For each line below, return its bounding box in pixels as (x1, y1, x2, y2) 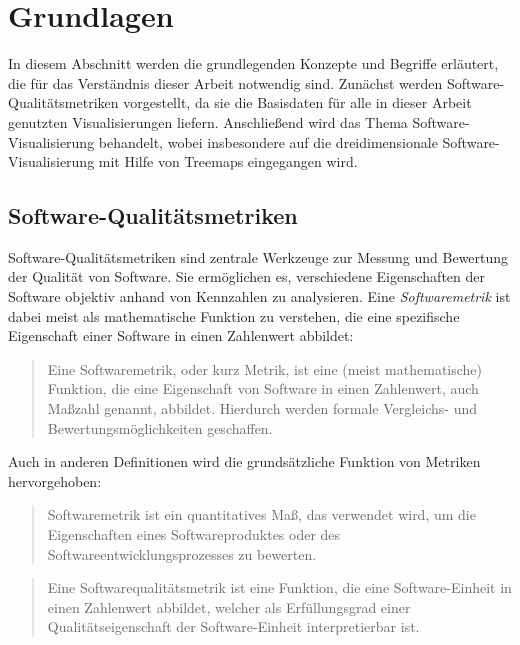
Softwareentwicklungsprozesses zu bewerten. (47, 543, 317, 564)
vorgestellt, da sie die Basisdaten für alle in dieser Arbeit (123, 92, 472, 113)
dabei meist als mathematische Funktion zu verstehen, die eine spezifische (8, 305, 460, 326)
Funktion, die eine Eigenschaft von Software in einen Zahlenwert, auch (47, 378, 479, 399)
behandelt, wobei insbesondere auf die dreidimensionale (98, 131, 438, 152)
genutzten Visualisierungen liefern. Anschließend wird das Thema (8, 111, 408, 132)
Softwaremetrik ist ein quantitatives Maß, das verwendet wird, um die (47, 504, 476, 525)
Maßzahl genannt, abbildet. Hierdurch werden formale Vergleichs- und (47, 398, 478, 419)
